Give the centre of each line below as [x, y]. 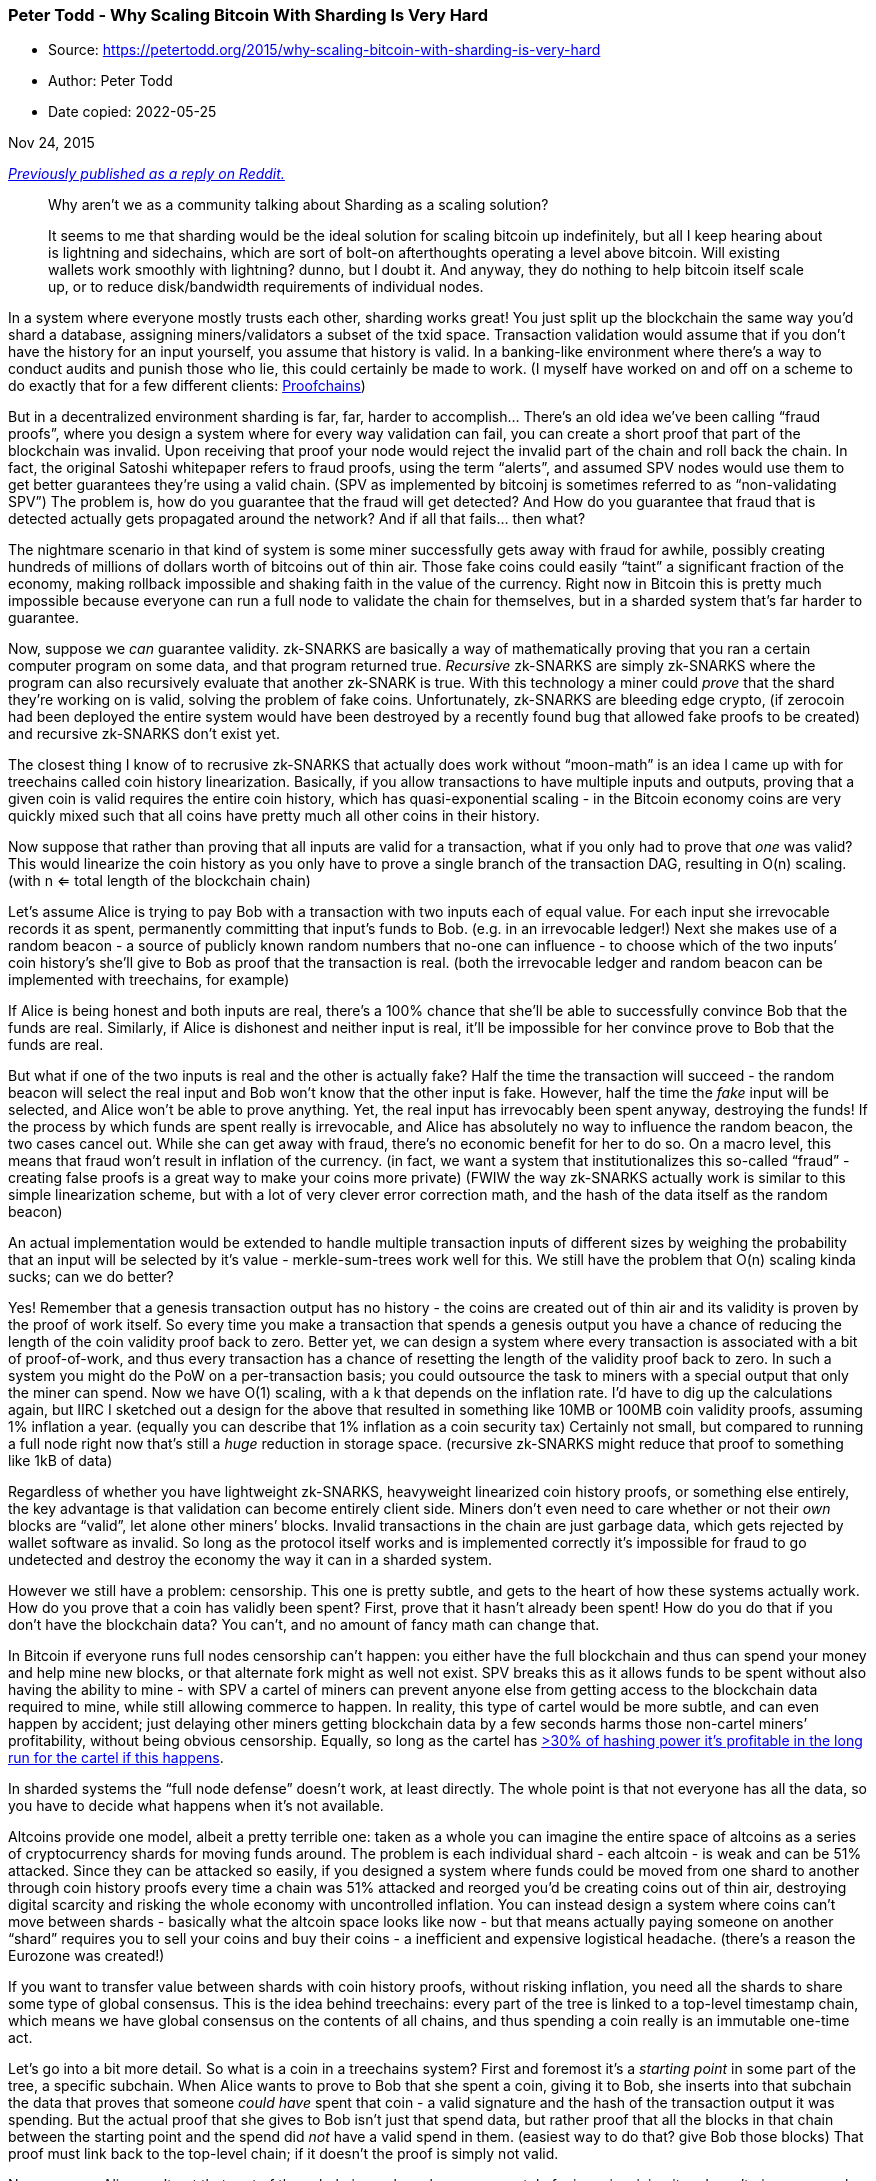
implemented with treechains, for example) [149, 980]
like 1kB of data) [60, 1461]
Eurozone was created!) [86, 1956]
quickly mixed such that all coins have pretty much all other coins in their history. [274, 816]
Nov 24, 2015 [51, 143]
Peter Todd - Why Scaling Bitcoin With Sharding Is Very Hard [248, 15]
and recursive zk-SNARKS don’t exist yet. [144, 734]
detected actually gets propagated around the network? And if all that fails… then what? [297, 519]
